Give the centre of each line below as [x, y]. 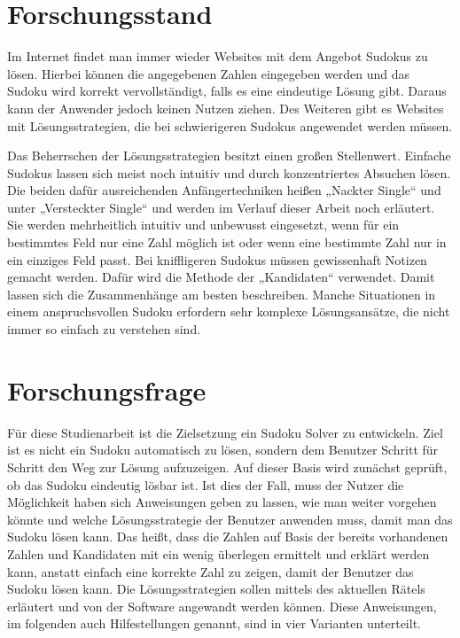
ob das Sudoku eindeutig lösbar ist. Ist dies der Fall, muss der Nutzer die [206, 484]
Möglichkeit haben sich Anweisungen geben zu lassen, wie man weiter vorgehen [222, 502]
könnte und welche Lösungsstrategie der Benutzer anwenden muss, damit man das [230, 519]
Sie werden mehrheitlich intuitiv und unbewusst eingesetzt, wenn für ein [203, 225]
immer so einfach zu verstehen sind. [104, 329]
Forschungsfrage [107, 389]
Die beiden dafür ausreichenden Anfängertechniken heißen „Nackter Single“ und [224, 190]
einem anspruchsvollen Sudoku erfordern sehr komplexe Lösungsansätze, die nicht [229, 311]
